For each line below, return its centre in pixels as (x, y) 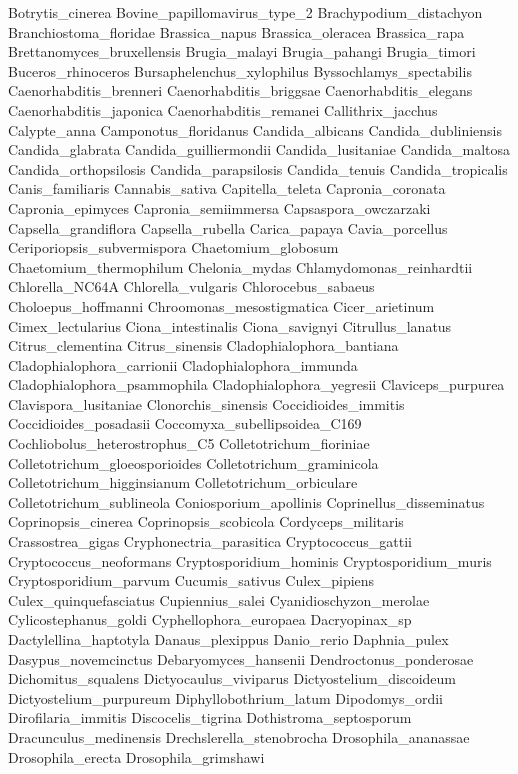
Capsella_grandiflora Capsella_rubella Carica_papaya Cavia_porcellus (228, 227)
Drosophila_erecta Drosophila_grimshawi (136, 756)
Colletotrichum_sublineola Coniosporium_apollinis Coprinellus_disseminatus (246, 501)
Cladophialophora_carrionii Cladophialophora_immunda (183, 364)
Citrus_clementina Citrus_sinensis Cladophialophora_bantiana (203, 345)
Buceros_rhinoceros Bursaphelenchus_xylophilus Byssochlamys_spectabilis (240, 70)
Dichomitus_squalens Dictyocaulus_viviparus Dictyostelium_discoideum (232, 678)
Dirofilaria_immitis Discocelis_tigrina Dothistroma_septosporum (210, 717)
